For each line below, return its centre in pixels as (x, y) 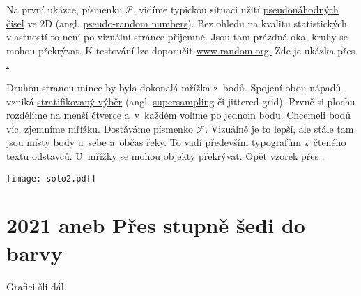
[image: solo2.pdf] (51, 178)
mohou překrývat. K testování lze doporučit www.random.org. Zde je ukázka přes (181, 50)
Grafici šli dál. (37, 286)
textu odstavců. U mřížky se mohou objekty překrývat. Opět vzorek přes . (166, 155)
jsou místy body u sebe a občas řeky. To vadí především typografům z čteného (176, 142)
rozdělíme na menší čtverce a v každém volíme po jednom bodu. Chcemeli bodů (179, 115)
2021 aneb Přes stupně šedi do (156, 225)
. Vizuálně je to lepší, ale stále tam (279, 128)
